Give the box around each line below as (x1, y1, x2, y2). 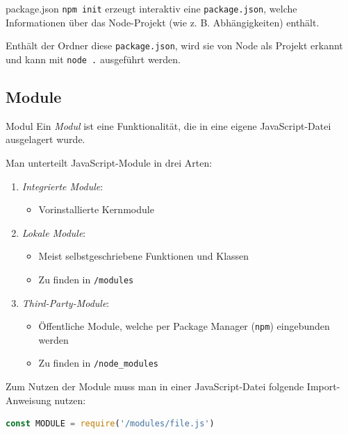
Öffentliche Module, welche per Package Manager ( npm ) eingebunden (38, 319, 330, 333)
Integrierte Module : (22, 178, 103, 193)
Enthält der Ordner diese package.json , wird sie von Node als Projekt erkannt (6, 38, 343, 53)
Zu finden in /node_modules (38, 356, 159, 370)
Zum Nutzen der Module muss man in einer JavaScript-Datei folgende (6, 379, 304, 394)
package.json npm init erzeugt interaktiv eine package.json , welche (6, 1, 297, 15)
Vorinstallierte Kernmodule (38, 202, 154, 217)
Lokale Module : (22, 225, 86, 240)
